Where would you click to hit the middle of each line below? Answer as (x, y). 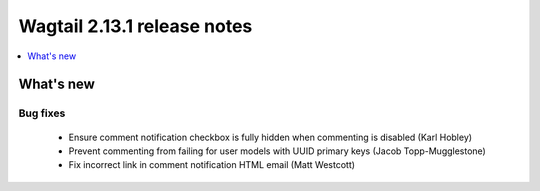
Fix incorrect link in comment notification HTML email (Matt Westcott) (211, 165)
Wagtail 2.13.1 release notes (135, 26)
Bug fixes (42, 113)
